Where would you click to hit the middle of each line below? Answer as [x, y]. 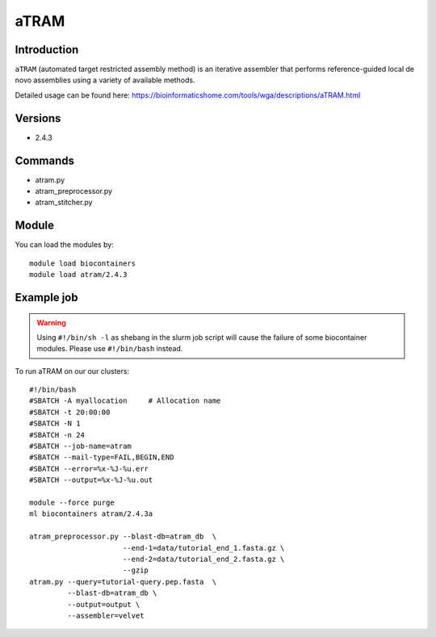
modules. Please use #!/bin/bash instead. [110, 349]
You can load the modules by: [65, 245]
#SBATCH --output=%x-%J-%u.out [91, 480]
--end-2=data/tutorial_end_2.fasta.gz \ [203, 559]
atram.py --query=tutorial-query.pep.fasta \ [123, 582]
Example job [46, 298]
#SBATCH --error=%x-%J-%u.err [89, 469]
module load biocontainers [83, 263]
